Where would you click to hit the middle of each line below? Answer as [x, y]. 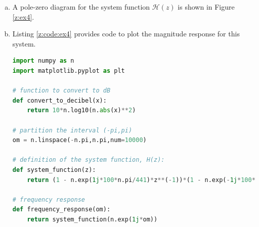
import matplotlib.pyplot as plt [69, 71]
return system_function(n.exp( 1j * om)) [92, 219]
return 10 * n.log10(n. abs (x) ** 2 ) [81, 110]
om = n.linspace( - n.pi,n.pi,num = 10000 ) [79, 140]
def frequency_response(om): [61, 210]
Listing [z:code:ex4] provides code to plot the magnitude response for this [126, 34]
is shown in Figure [206, 7]
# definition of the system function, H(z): [89, 160]
